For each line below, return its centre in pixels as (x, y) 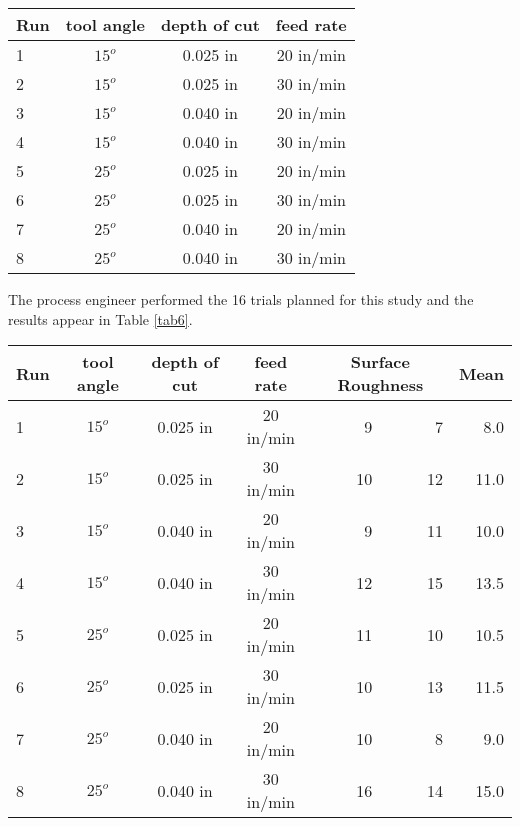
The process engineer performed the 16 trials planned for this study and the (241, 299)
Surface (380, 362)
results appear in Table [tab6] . (100, 318)
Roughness (380, 385)
